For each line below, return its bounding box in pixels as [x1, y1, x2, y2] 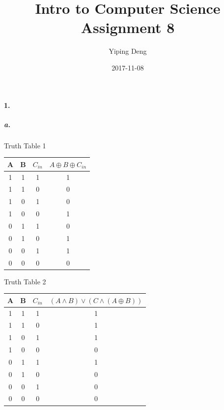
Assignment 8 [81, 17, 175, 37]
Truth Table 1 [4, 140, 46, 150]
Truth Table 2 [4, 276, 46, 286]
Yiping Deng [109, 46, 147, 56]
